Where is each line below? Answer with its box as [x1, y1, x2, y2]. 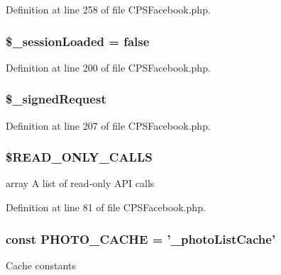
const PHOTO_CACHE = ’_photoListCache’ [6, 230, 276, 247]
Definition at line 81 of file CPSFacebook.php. [6, 200, 206, 215]
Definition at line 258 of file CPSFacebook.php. [6, 2, 211, 16]
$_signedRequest [6, 90, 106, 108]
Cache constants [6, 257, 76, 272]
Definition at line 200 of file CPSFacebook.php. [6, 60, 211, 74]
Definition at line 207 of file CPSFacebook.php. [6, 118, 211, 133]
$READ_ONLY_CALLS [6, 148, 153, 166]
